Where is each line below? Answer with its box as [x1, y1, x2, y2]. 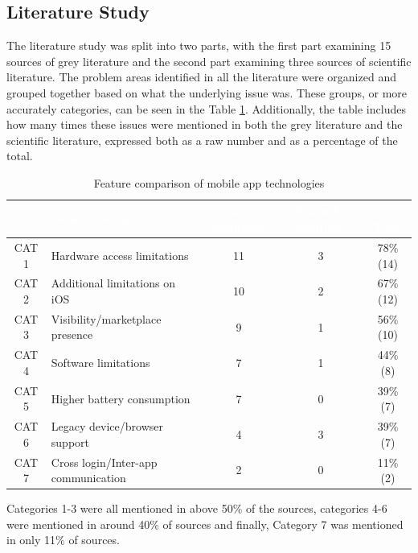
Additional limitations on [51, 274, 175, 291]
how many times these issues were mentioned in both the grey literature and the [6, 116, 403, 133]
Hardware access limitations [51, 246, 189, 263]
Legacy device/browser [51, 418, 163, 435]
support [51, 433, 90, 450]
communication [51, 469, 126, 486]
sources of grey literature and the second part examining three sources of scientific [6, 52, 412, 69]
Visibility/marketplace [51, 310, 162, 327]
